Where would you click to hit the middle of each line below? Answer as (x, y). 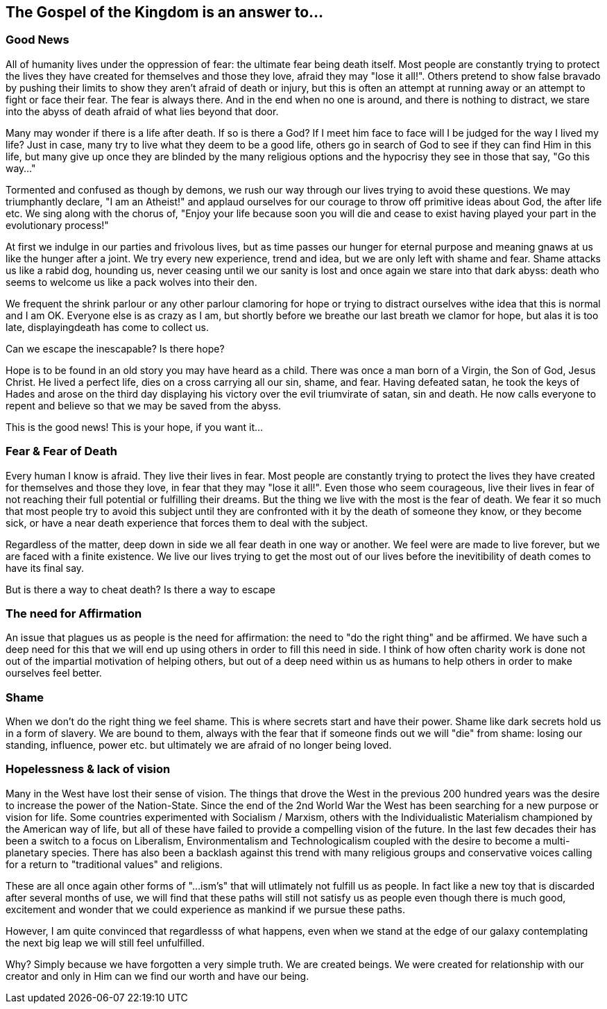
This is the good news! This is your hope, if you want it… (135, 427)
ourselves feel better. (54, 673)
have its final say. (45, 568)
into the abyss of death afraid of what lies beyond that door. (142, 111)
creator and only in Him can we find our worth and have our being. (157, 976)
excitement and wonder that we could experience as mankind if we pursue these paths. (206, 909)
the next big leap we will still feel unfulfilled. (105, 942)
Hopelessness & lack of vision (88, 769)
